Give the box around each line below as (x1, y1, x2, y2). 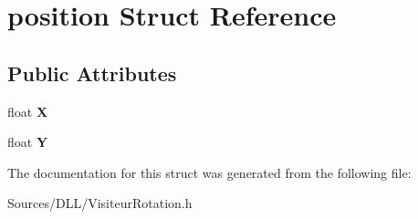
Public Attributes (7, 58, 177, 87)
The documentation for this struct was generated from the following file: (7, 162, 412, 182)
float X (7, 101, 48, 120)
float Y (7, 132, 48, 151)
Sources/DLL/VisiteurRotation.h (7, 193, 193, 213)
